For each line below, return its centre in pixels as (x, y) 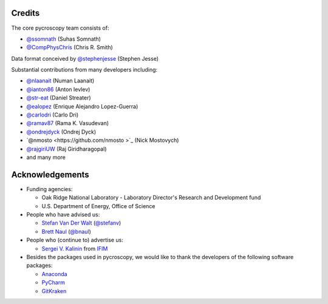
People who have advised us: (63, 215)
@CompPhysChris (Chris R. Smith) (70, 47)
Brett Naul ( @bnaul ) (66, 231)
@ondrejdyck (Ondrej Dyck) (61, 132)
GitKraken (54, 291)
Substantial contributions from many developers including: (84, 70)
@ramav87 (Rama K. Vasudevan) (68, 123)
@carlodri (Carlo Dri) (53, 115)
